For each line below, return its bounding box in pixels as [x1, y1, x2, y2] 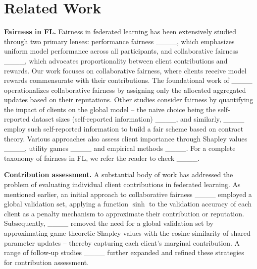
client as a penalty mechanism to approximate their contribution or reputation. [4, 208, 244, 218]
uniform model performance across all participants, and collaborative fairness [4, 46, 238, 56]
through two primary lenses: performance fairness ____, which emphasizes [4, 36, 235, 46]
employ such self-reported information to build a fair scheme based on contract [4, 124, 244, 134]
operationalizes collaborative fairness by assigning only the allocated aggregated [4, 84, 246, 95]
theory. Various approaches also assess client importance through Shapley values [4, 133, 248, 143]
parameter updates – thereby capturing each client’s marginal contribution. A [4, 237, 240, 248]
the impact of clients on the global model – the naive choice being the [4, 104, 216, 114]
